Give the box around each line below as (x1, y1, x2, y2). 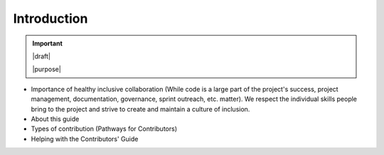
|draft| (32, 52, 51, 60)
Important (32, 39, 63, 48)
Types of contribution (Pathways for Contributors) (31, 124, 178, 133)
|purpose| (32, 65, 62, 74)
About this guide (31, 114, 80, 123)
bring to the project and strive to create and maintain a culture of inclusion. (31, 105, 250, 113)
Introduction (13, 11, 88, 26)
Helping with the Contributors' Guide (31, 134, 139, 143)
